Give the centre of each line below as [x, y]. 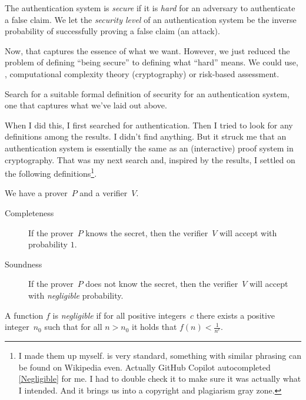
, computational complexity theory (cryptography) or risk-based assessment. [142, 73]
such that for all [73, 327]
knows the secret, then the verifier [147, 232]
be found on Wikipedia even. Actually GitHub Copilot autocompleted [144, 367]
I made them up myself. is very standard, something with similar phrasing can [160, 355]
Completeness [29, 212]
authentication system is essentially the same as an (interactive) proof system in [149, 148]
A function [24, 315]
